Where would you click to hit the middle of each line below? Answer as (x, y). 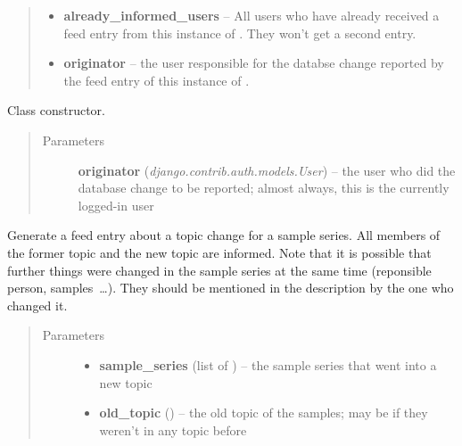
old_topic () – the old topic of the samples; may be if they (264, 413)
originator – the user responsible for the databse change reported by (254, 63)
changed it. (37, 305)
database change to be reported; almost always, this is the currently (264, 188)
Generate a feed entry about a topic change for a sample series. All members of (224, 235)
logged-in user (116, 205)
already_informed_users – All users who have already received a (252, 15)
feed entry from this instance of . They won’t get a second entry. (240, 33)
